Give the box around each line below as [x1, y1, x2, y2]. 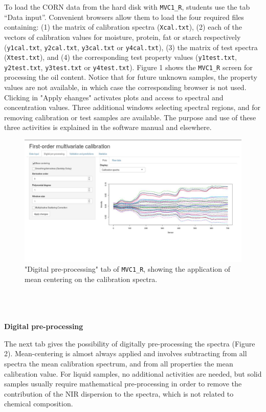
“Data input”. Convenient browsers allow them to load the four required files [4, 11, 244, 22]
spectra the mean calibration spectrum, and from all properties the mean [4, 358, 233, 368]
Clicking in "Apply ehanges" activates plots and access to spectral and [4, 92, 224, 102]
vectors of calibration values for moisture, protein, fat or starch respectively [4, 31, 241, 42]
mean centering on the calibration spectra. [25, 273, 158, 284]
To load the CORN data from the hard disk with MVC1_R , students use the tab [4, 2, 250, 12]
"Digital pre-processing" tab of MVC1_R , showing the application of [25, 264, 231, 274]
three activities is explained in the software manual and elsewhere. [4, 122, 212, 133]
